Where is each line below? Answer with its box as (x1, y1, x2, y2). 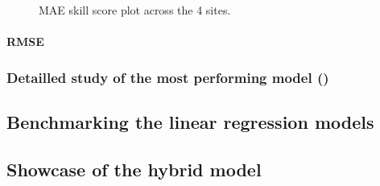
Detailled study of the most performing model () (6, 67, 329, 87)
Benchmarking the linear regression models (6, 110, 374, 134)
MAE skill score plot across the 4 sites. (39, 2, 231, 18)
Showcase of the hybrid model (6, 156, 262, 181)
